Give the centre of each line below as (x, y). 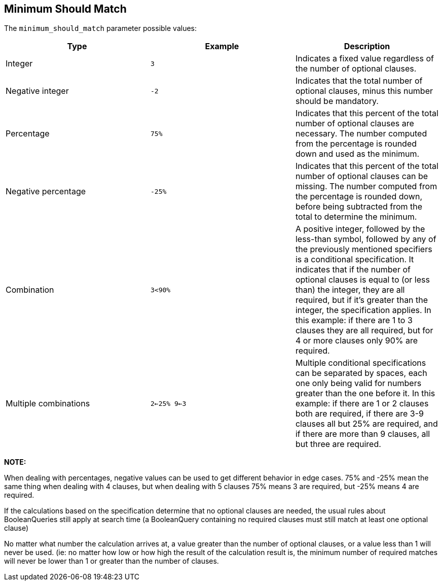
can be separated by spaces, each (361, 373)
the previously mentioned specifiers (364, 249)
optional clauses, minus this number (364, 91)
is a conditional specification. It (355, 260)
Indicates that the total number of (359, 81)
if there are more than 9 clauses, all (363, 434)
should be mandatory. (337, 101)
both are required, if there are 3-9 (359, 414)
